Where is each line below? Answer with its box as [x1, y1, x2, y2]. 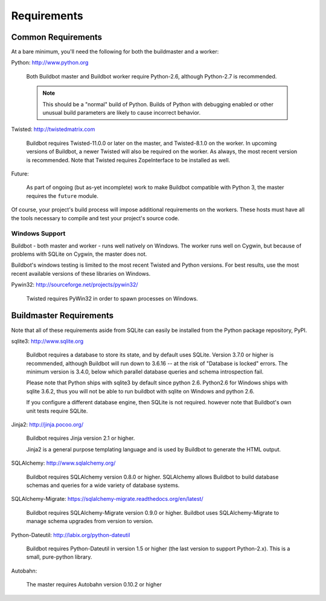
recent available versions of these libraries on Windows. [11, 270, 151, 277]
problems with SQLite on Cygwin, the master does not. [11, 250, 147, 258]
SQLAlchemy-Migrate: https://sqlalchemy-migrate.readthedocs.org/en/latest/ [11, 495, 203, 503]
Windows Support [11, 229, 66, 238]
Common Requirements [11, 32, 103, 42]
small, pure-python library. [26, 553, 92, 561]
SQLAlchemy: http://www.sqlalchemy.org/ [11, 459, 116, 467]
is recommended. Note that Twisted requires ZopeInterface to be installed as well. [26, 156, 231, 164]
